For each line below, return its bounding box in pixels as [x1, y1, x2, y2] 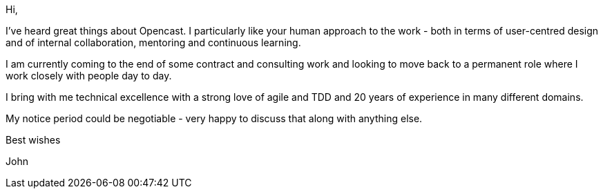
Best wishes [6, 134, 61, 146]
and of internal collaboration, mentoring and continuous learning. [6, 37, 301, 48]
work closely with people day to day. [6, 70, 172, 81]
